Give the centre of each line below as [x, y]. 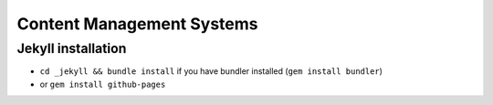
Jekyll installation [72, 48]
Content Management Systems [138, 24]
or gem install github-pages [103, 84]
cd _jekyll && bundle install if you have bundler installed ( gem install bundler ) [211, 71]
